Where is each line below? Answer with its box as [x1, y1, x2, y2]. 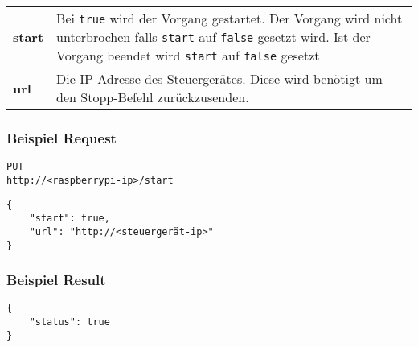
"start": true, [29, 213, 110, 225]
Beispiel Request [6, 127, 117, 147]
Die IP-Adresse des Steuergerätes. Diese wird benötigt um [56, 69, 383, 88]
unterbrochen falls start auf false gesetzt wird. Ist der [56, 27, 371, 46]
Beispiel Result [6, 270, 106, 290]
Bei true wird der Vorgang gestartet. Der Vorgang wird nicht [56, 9, 403, 27]
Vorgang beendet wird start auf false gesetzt [56, 46, 320, 64]
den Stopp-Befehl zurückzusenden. [56, 88, 249, 106]
